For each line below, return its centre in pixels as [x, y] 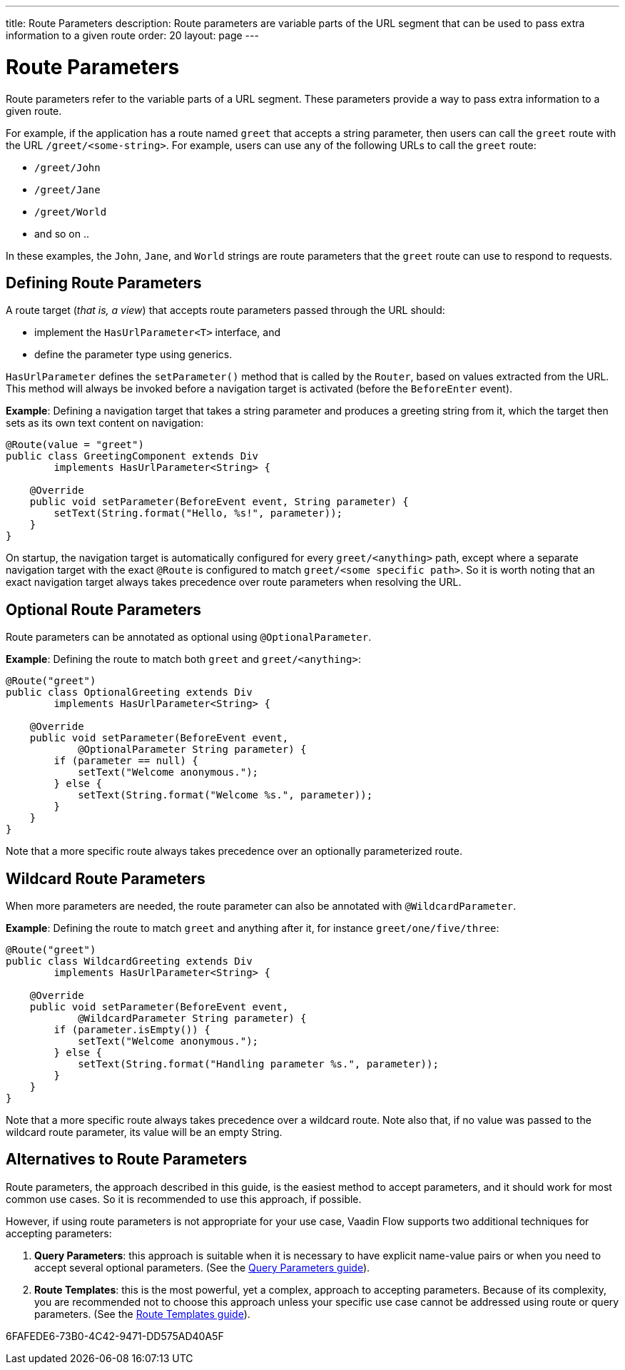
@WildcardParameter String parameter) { [192, 1019]
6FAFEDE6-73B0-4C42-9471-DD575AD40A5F [115, 1336]
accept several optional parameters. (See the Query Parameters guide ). [202, 1267]
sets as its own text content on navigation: [105, 423]
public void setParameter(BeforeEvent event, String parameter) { [219, 502]
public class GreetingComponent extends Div [132, 456]
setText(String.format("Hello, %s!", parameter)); [198, 513]
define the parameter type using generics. [133, 355]
